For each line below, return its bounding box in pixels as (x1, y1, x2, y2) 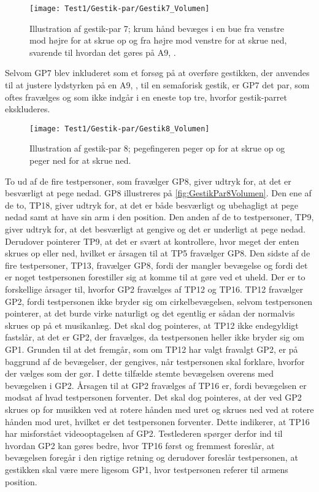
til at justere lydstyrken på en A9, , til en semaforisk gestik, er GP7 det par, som (5, 79, 310, 91)
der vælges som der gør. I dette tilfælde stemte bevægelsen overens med (5, 367, 274, 380)
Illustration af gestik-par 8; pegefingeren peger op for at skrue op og (29, 142, 285, 155)
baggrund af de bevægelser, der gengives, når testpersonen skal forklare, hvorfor (5, 355, 305, 367)
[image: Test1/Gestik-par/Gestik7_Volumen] (29, 4, 210, 13)
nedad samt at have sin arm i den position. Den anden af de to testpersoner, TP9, (5, 210, 314, 223)
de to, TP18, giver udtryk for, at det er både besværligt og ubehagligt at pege (5, 198, 299, 211)
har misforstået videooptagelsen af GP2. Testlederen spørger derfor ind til (5, 427, 283, 440)
